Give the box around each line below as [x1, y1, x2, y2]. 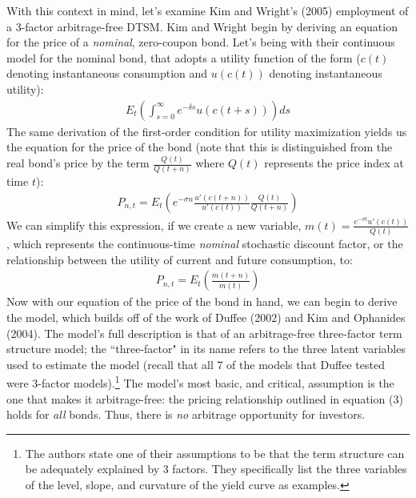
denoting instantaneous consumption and [6, 65, 208, 82]
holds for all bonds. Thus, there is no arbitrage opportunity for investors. [6, 406, 366, 423]
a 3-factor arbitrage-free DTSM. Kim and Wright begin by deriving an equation [6, 18, 398, 34]
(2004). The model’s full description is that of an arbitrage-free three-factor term [6, 324, 402, 341]
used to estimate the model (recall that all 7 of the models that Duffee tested [6, 355, 385, 372]
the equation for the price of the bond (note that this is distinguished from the [6, 139, 393, 155]
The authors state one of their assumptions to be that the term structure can [25, 444, 405, 461]
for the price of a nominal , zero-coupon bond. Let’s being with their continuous [6, 34, 395, 50]
